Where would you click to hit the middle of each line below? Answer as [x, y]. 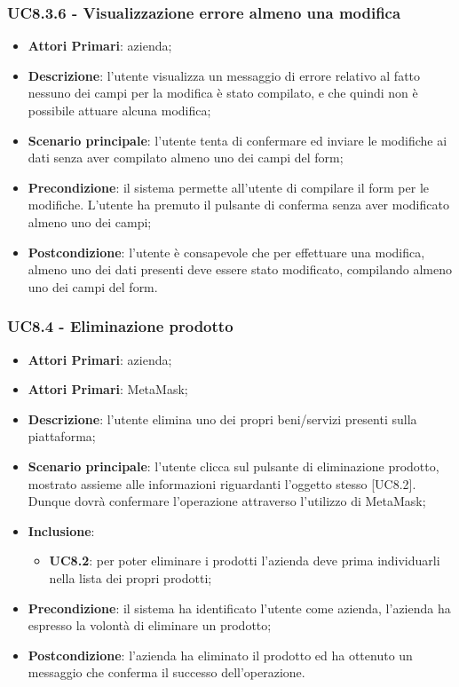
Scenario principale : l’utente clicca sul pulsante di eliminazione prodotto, [233, 466]
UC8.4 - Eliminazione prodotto [120, 326]
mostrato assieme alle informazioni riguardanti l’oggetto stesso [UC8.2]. [222, 483]
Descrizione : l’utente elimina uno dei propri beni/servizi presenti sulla [222, 419]
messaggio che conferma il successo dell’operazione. [166, 672]
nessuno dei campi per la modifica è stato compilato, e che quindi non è [223, 93]
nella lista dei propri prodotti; [131, 577]
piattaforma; [62, 436]
